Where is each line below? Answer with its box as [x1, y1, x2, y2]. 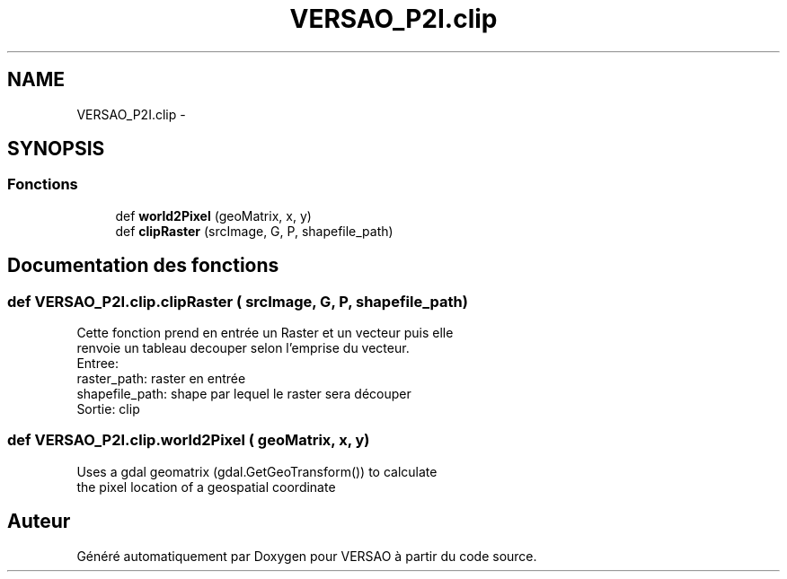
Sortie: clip [76, 401, 140, 417]
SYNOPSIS [7, 137, 105, 161]
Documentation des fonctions [7, 254, 279, 277]
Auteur [7, 510, 71, 533]
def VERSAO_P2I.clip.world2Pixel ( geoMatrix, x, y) [7, 431, 370, 450]
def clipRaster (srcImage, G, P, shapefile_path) [115, 223, 393, 239]
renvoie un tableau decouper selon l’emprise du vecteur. [76, 340, 410, 356]
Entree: [76, 355, 119, 372]
